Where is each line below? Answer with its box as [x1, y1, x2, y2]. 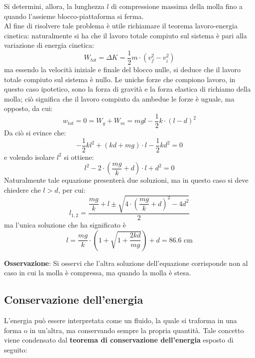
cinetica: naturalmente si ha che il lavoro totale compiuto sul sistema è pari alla [4, 30, 247, 40]
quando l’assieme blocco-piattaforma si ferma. [4, 10, 144, 21]
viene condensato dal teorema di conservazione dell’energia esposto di [4, 335, 234, 345]
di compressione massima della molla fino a [111, 1, 243, 11]
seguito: [4, 344, 27, 355]
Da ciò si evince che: [4, 127, 66, 138]
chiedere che [4, 184, 41, 195]
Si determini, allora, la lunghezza [4, 1, 105, 11]
